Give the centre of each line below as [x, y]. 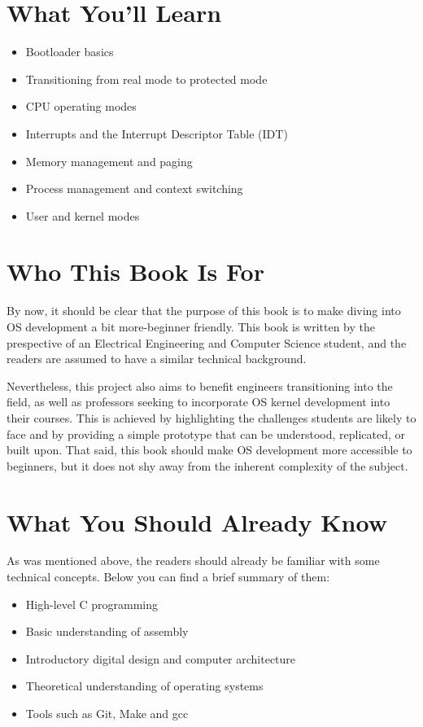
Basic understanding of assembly [107, 631]
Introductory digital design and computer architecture [161, 658]
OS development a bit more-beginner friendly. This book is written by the [191, 326]
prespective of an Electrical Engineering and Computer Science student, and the [207, 342]
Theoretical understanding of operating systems [144, 686]
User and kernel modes [83, 215]
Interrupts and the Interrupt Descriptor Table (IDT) [157, 133]
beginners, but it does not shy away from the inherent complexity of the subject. [207, 465]
